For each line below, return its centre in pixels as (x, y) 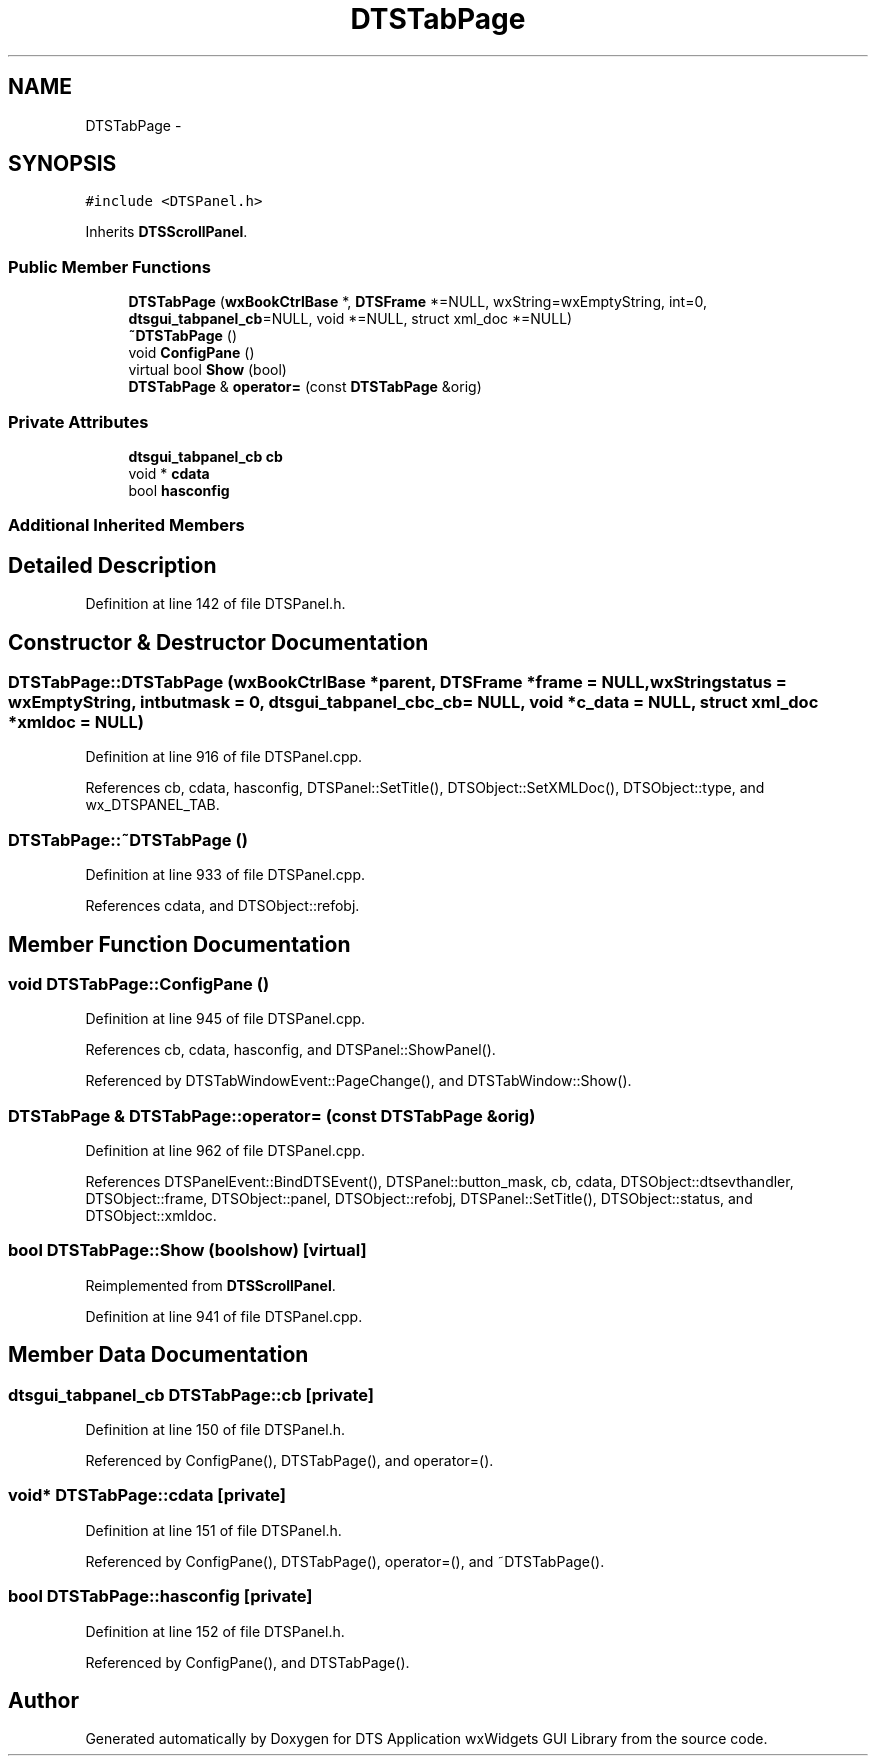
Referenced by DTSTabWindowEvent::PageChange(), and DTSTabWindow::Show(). (358, 1081)
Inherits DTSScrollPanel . (166, 232)
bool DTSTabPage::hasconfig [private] (160, 1596)
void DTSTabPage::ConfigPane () (139, 983)
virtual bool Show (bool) (207, 370)
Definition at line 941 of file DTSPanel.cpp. (224, 1316)
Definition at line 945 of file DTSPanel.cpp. (225, 1019)
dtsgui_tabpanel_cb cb (205, 456)
